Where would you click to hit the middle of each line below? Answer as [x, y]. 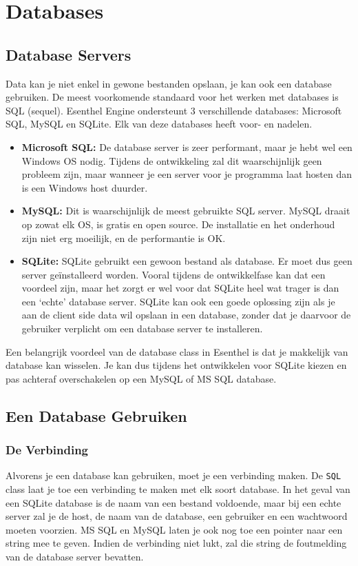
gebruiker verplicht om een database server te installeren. [142, 329]
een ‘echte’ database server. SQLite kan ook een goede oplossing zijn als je [178, 301]
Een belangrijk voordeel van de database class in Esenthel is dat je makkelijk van [177, 351]
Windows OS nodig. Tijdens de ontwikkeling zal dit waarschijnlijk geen [172, 160]
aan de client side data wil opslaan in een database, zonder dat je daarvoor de [186, 315]
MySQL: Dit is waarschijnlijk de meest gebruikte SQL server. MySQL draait [186, 211]
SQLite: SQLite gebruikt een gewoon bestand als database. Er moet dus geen [187, 261]
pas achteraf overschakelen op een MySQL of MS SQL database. [141, 378]
